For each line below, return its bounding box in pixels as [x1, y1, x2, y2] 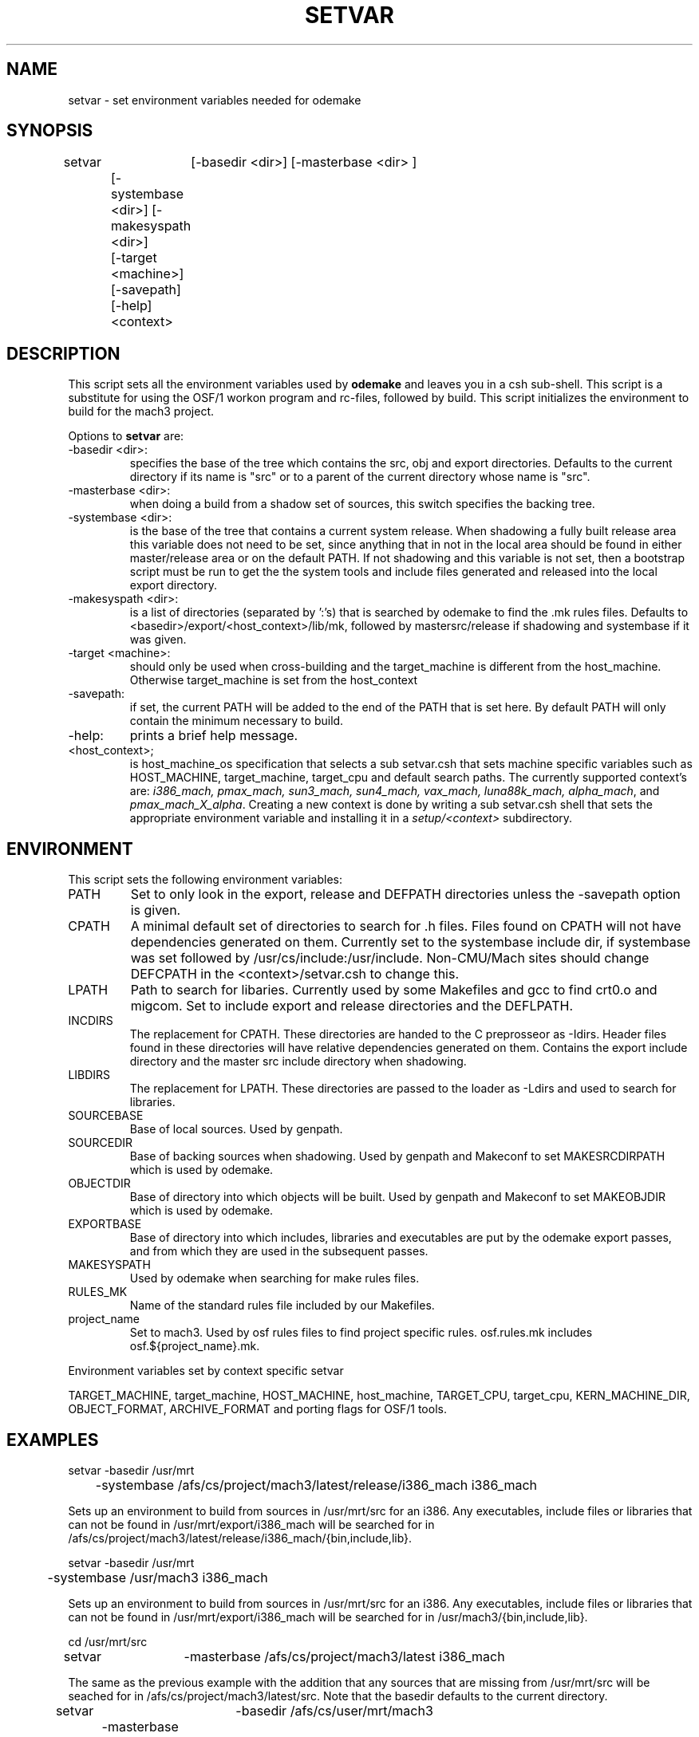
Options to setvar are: [68, 429, 184, 443]
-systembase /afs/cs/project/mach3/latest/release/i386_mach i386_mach [95, 1476, 538, 1493]
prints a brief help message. [129, 727, 298, 744]
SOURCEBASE [68, 1109, 144, 1123]
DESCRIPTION [6, 343, 120, 364]
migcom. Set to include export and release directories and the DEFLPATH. [130, 998, 574, 1014]
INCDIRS [68, 1014, 113, 1028]
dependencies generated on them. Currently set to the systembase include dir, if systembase [130, 934, 691, 951]
